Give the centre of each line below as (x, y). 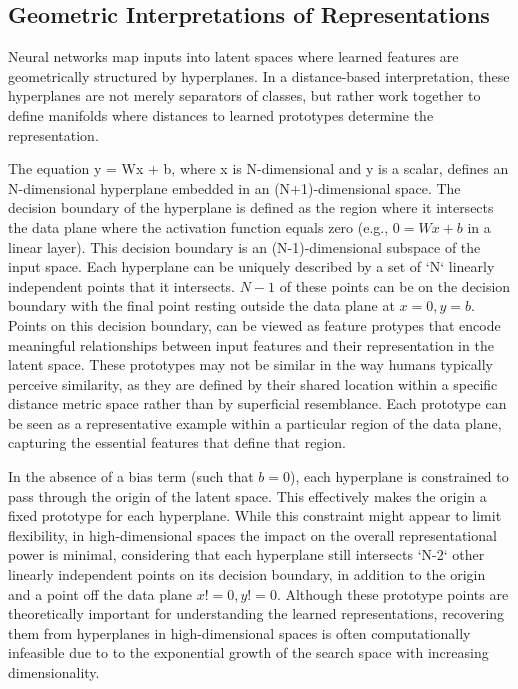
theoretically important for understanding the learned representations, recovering (256, 613)
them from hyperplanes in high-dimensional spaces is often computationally (239, 632)
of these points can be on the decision (395, 285)
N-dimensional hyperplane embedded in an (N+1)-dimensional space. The (234, 187)
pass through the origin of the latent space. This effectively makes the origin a (247, 495)
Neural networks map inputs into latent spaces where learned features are (233, 56)
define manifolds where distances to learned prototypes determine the (221, 114)
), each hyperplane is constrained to (399, 476)
